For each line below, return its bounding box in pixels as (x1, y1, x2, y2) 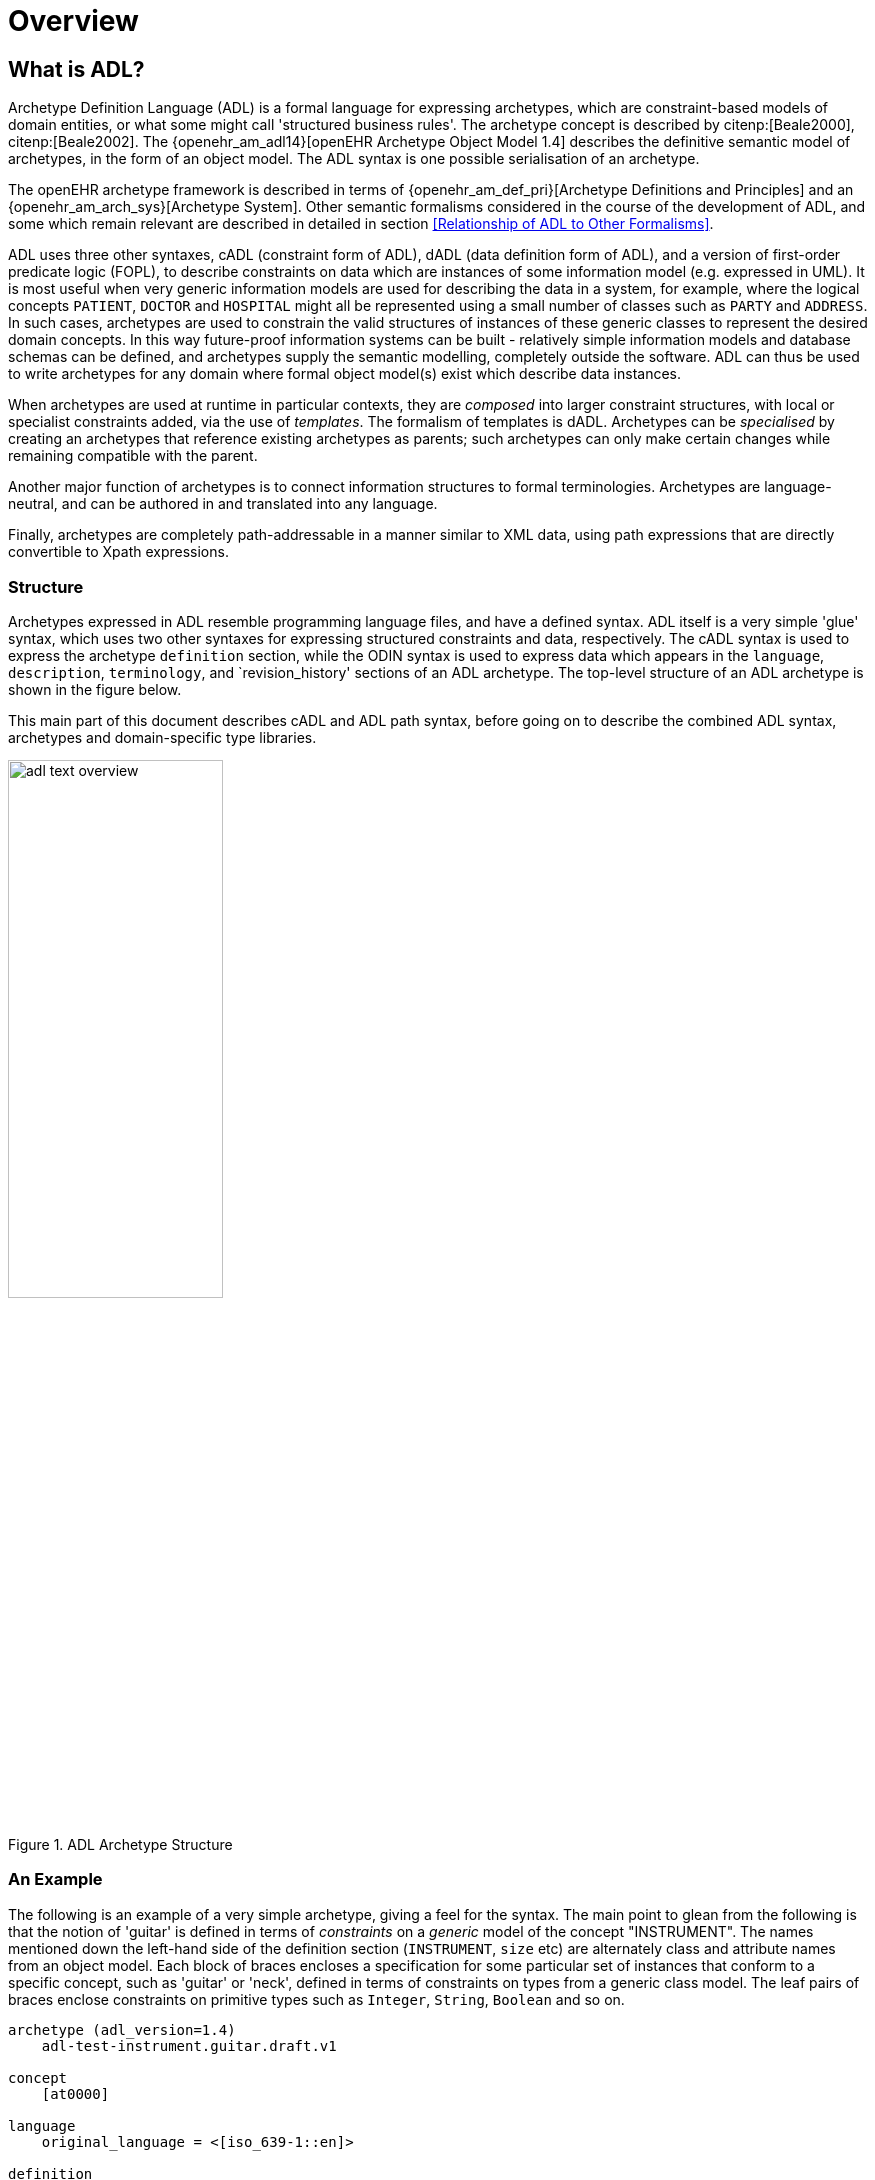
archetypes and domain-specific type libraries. (8, 728, 317, 746)
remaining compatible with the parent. (8, 447, 258, 465)
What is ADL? (8, 56, 145, 82)
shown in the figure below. (8, 680, 182, 698)
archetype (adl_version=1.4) (8, 2021, 236, 2038)
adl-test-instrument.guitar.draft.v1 (41, 2037, 337, 2054)
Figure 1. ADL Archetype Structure (8, 1835, 233, 1853)
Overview (8, 4, 139, 38)
